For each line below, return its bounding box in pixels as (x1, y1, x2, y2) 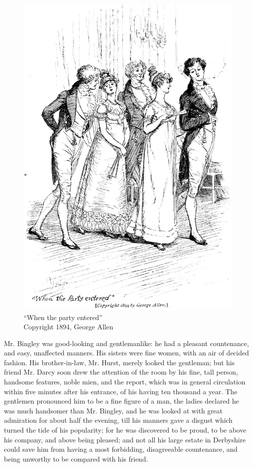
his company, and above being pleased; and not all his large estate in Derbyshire (4, 434, 246, 444)
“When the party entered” (24, 312, 103, 322)
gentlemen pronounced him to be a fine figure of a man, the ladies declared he (4, 396, 239, 406)
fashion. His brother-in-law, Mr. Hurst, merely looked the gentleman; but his (4, 357, 235, 367)
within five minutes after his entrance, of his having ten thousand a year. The (4, 386, 237, 396)
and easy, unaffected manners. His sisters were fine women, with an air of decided (4, 348, 249, 358)
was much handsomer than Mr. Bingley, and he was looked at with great (4, 405, 223, 415)
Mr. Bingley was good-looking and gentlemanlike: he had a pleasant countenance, (4, 338, 249, 348)
